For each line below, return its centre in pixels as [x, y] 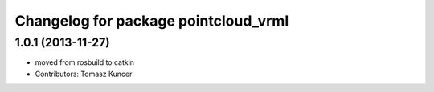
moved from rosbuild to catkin [85, 62]
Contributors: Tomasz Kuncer [84, 74]
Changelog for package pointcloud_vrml [152, 21]
